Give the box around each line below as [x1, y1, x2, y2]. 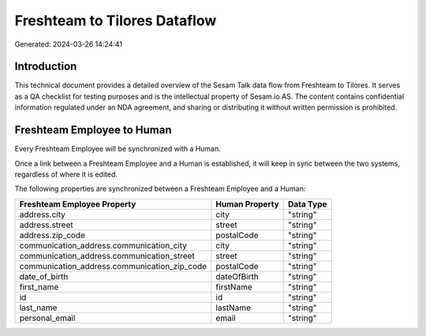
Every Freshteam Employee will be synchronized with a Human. [14, 144, 221, 154]
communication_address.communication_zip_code [19, 260, 207, 271]
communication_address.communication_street [19, 250, 195, 261]
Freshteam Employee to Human [14, 123, 172, 137]
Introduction [14, 60, 77, 73]
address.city [19, 209, 66, 220]
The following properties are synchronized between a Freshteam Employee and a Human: [14, 184, 306, 193]
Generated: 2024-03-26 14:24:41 [14, 39, 122, 49]
